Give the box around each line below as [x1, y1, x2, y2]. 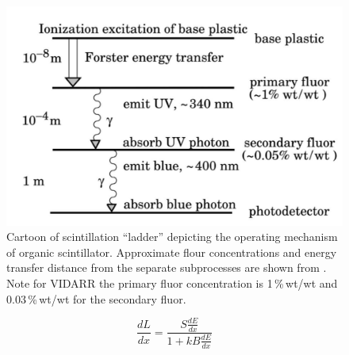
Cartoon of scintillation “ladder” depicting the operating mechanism [6, 228, 338, 245]
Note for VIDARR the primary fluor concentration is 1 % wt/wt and [6, 274, 338, 291]
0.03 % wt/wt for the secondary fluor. [6, 290, 186, 307]
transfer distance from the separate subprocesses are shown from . [6, 259, 327, 276]
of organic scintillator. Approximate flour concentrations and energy [6, 243, 337, 260]
